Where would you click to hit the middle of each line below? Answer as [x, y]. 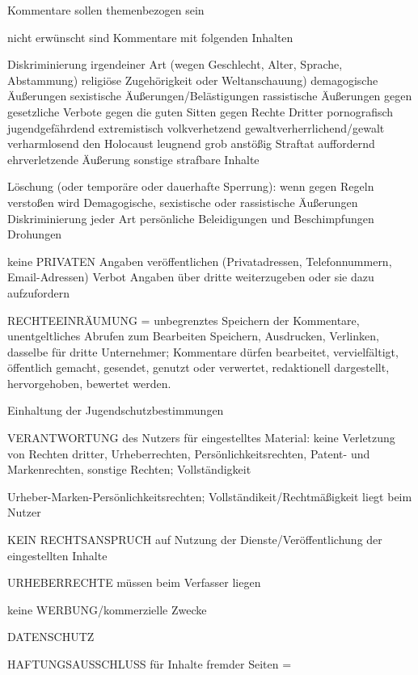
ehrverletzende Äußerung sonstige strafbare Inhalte [133, 159]
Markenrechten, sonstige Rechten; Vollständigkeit [129, 469]
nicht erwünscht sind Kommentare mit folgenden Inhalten [150, 37]
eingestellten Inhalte [57, 555]
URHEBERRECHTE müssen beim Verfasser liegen [134, 582]
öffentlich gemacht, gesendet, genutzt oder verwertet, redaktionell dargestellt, [198, 367]
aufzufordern [39, 292]
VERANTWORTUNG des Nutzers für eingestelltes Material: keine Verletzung [201, 438]
